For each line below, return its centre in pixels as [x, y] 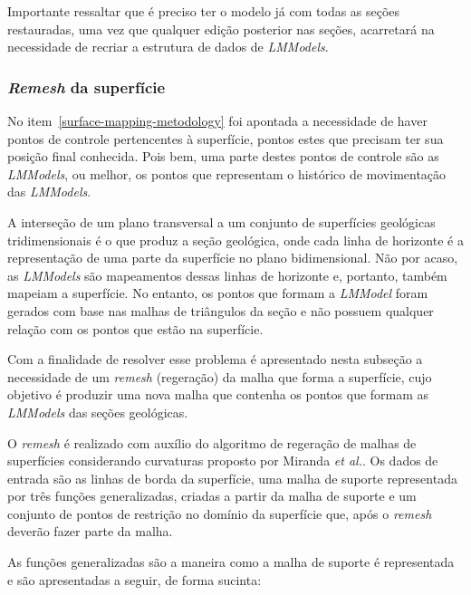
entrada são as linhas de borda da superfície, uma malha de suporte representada [232, 478]
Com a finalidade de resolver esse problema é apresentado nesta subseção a [215, 359]
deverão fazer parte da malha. [90, 531]
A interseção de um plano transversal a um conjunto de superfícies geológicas [221, 221]
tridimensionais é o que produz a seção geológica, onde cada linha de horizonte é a [235, 240]
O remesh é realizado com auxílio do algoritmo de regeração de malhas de [212, 442]
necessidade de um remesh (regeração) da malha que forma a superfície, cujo [220, 376]
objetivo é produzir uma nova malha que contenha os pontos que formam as [218, 394]
